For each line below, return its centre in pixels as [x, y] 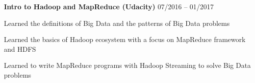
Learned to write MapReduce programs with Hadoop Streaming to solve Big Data [127, 65]
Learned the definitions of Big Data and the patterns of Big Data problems [117, 23]
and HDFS [20, 49]
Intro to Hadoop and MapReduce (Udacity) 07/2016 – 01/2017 [109, 6]
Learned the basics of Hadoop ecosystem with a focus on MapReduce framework [125, 39]
